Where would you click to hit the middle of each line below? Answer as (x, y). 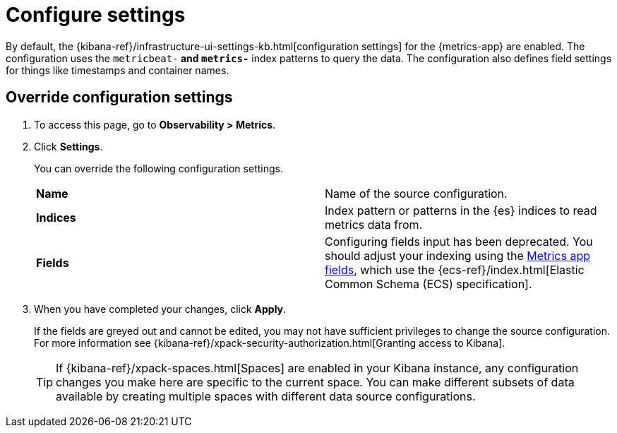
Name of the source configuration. (416, 193)
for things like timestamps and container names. (118, 70)
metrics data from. (374, 224)
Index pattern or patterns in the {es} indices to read (461, 210)
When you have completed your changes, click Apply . (160, 309)
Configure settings (96, 15)
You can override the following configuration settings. (158, 168)
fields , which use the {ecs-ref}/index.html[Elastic (455, 269)
